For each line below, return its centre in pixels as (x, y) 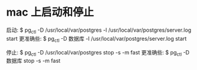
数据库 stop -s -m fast (33, 61)
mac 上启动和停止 (50, 12)
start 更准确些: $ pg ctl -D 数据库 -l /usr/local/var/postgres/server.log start (97, 39)
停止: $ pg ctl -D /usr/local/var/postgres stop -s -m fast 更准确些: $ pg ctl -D (98, 53)
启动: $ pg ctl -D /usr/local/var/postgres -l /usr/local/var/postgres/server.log (99, 31)
